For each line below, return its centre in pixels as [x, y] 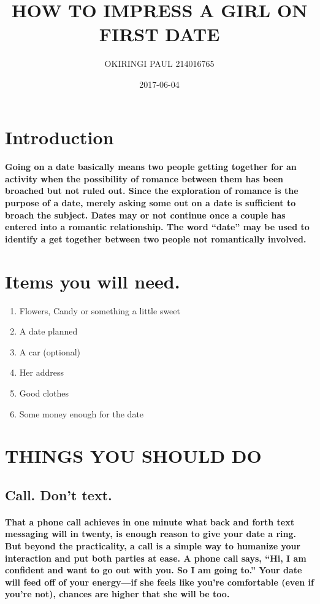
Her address [41, 372]
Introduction [59, 137]
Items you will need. [93, 281]
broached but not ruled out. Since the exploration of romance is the [152, 191]
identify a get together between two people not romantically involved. [156, 238]
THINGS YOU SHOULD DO [133, 456]
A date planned [48, 331]
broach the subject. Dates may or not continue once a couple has [145, 215]
